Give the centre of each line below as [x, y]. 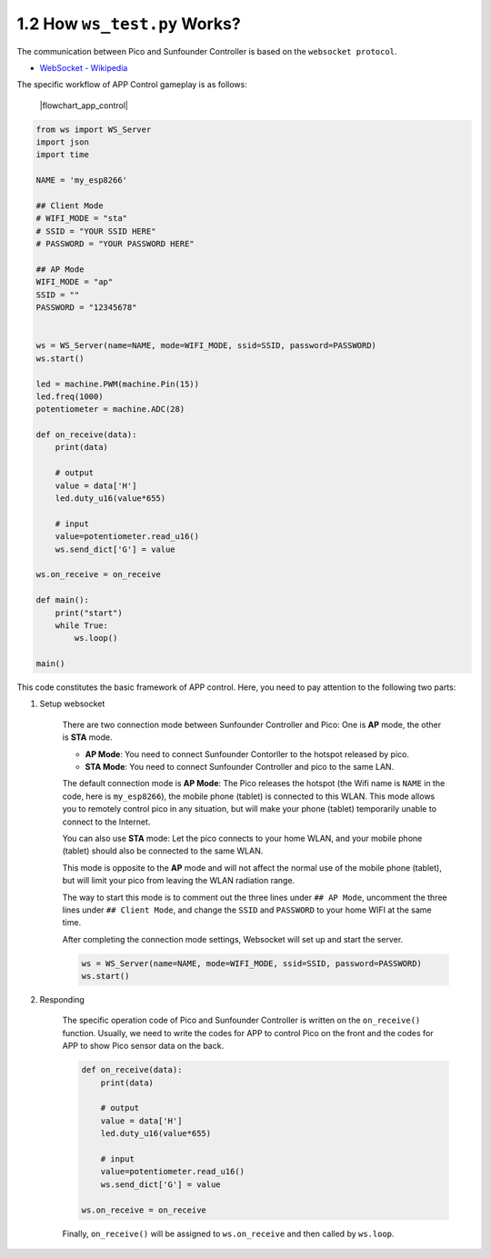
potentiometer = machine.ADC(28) [110, 409]
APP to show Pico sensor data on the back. [143, 1046]
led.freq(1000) [70, 396]
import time [63, 155]
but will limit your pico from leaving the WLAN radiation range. [179, 881]
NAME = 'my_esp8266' [81, 180]
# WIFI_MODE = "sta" [81, 219]
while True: [82, 625]
